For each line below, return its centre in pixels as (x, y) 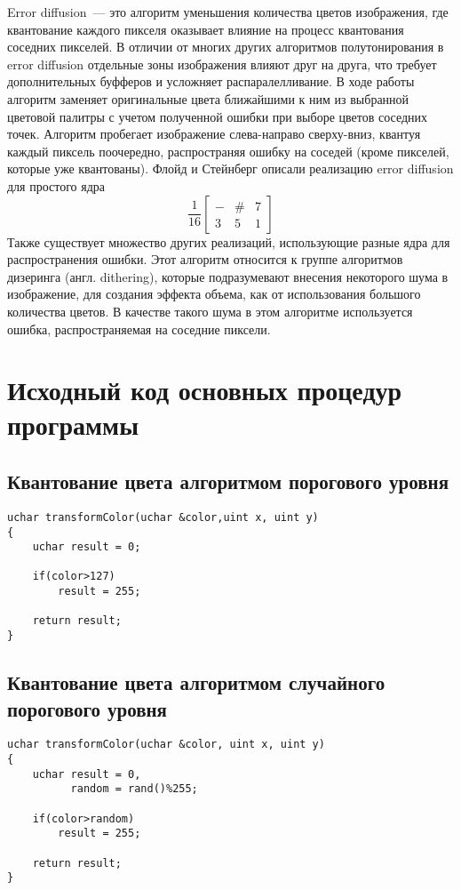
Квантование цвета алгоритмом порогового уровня (228, 481)
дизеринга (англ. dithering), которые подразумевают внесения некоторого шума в (228, 276)
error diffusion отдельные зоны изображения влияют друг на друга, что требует (222, 64)
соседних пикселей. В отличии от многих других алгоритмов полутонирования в (226, 47)
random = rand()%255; (134, 789)
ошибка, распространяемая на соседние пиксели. (139, 329)
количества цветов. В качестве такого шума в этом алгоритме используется (210, 311)
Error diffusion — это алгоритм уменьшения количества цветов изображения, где (228, 12)
